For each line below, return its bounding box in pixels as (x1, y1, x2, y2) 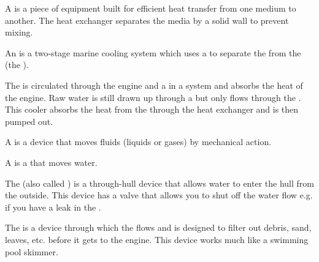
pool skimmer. (5, 245, 58, 258)
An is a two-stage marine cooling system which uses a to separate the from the (5, 46, 301, 59)
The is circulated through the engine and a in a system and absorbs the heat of (5, 78, 303, 91)
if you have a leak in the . (5, 200, 101, 213)
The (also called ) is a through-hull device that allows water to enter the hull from (5, 176, 314, 189)
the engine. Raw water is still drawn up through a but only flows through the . (5, 91, 301, 103)
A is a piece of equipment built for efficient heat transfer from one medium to (5, 2, 296, 14)
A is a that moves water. (5, 155, 98, 168)
